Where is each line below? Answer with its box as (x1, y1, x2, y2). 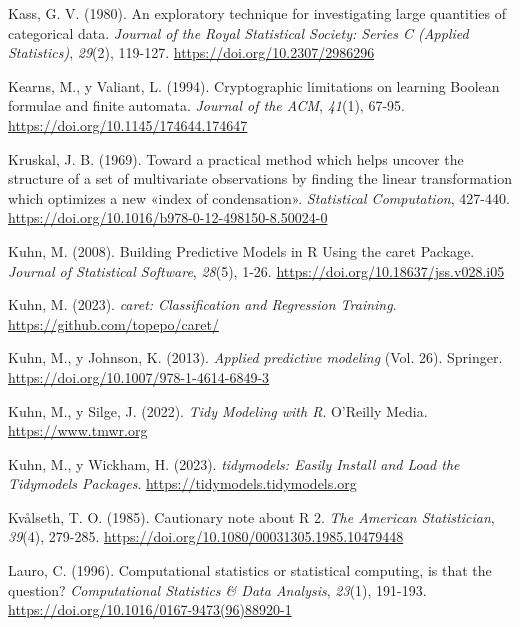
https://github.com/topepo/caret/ (8, 313, 219, 334)
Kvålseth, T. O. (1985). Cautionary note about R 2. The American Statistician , (8, 506, 495, 527)
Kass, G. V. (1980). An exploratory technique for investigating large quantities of (8, 3, 506, 23)
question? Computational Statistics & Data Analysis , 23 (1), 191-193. (8, 579, 427, 600)
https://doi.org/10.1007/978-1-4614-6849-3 (8, 366, 270, 387)
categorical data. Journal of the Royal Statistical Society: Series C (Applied (8, 22, 469, 43)
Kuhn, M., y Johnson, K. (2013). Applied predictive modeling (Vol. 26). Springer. (8, 347, 503, 368)
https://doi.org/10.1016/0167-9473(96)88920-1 (8, 599, 292, 620)
